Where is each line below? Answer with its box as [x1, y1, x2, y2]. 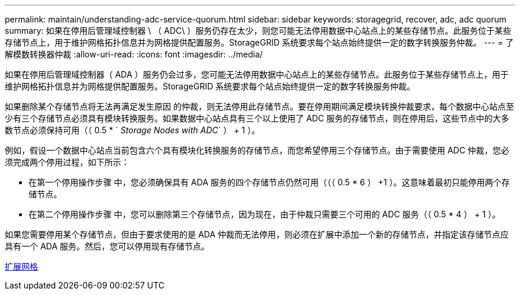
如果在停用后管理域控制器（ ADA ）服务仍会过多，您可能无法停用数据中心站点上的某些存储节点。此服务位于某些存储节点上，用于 [5, 69, 509, 79]
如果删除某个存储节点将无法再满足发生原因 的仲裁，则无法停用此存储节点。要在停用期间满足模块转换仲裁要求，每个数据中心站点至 [5, 101, 514, 111]
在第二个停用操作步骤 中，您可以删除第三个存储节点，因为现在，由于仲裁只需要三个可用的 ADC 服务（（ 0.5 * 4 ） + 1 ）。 [28, 209, 501, 219]
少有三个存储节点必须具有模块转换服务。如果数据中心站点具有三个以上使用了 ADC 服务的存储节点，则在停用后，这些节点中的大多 [5, 113, 509, 123]
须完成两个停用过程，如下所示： [5, 157, 129, 167]
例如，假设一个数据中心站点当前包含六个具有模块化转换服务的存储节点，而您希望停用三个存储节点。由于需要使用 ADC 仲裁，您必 [5, 145, 509, 155]
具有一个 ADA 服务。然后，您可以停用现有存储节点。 [5, 241, 210, 251]
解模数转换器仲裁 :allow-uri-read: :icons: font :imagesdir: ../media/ [5, 49, 263, 59]
